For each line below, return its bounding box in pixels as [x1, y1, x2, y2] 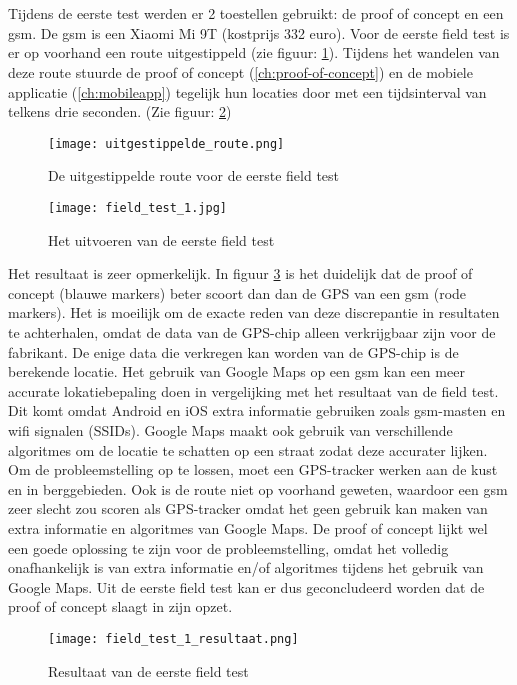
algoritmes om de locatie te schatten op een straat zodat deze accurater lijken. [8, 439, 488, 460]
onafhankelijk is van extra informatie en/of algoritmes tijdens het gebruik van [8, 557, 484, 578]
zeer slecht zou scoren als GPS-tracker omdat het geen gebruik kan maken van [8, 498, 488, 519]
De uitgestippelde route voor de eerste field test [48, 165, 340, 186]
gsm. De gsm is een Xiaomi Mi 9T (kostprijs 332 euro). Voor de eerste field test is [8, 22, 510, 43]
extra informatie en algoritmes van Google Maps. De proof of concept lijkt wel [8, 517, 488, 538]
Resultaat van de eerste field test [48, 660, 249, 681]
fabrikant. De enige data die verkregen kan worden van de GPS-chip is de [8, 341, 459, 362]
